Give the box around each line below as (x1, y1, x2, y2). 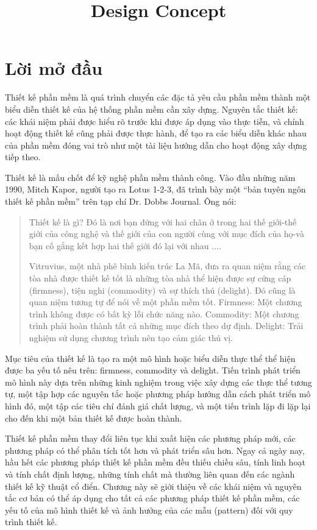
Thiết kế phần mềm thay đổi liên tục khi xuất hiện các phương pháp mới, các (5, 432, 296, 445)
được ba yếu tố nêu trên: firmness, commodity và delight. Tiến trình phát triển (5, 364, 301, 376)
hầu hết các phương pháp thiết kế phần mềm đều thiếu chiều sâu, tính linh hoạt (5, 456, 305, 468)
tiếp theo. (5, 150, 41, 163)
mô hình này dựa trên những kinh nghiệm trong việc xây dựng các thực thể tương (5, 375, 312, 388)
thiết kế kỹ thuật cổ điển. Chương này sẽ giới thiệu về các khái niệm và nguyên (5, 479, 302, 492)
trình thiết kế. (5, 515, 57, 528)
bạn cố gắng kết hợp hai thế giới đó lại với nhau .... (29, 239, 221, 252)
